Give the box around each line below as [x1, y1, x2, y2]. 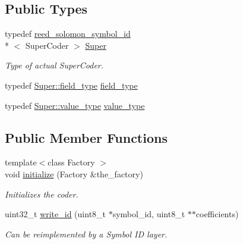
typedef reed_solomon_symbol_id [5, 27, 131, 40]
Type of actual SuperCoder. [5, 59, 104, 71]
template [5, 156, 37, 168]
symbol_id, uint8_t [112, 208, 185, 220]
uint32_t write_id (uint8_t [5, 208, 106, 220]
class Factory [48, 156, 95, 168]
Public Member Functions [5, 128, 168, 146]
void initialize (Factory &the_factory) [5, 167, 143, 180]
